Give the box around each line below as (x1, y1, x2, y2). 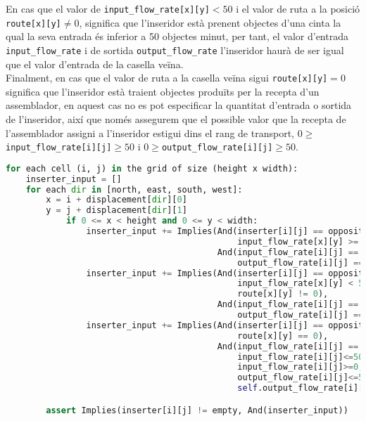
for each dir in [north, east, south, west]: (25, 184, 243, 195)
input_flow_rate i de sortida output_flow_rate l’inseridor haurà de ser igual (6, 42, 344, 57)
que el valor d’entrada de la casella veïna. (6, 56, 184, 71)
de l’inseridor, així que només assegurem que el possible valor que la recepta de (6, 112, 346, 126)
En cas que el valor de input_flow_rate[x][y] (6, 1, 210, 15)
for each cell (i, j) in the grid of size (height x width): (6, 163, 298, 174)
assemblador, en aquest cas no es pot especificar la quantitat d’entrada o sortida (6, 98, 352, 112)
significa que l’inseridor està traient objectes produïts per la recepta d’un (6, 84, 320, 98)
